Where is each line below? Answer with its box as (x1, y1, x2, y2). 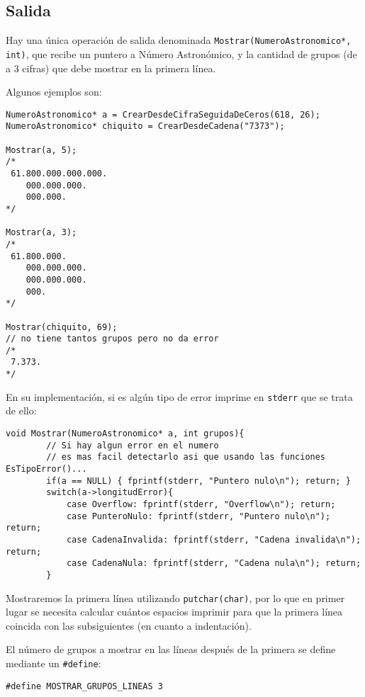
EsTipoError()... (6, 464, 87, 475)
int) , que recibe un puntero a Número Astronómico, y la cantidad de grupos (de (6, 46, 357, 61)
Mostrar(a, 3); (6, 227, 77, 238)
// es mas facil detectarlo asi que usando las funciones (46, 452, 326, 463)
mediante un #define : (6, 656, 101, 671)
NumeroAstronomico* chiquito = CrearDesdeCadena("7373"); (6, 121, 285, 132)
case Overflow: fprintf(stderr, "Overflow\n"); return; (66, 499, 336, 509)
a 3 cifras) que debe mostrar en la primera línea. (6, 60, 216, 75)
